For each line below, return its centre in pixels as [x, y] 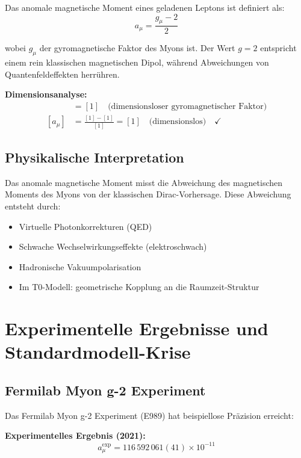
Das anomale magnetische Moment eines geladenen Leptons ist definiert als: [145, 7]
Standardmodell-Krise [98, 352]
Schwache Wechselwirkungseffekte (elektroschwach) [113, 246]
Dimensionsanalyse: [46, 94]
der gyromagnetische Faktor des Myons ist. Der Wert [137, 48]
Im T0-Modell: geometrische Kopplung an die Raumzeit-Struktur [139, 287]
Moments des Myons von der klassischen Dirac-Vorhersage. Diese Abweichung [148, 194]
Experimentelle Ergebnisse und [137, 328]
